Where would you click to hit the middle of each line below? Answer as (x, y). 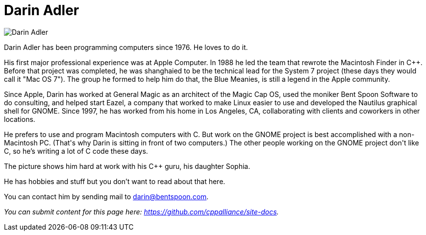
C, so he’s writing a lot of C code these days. (76, 151)
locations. (20, 119)
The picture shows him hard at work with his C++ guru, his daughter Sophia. (127, 166)
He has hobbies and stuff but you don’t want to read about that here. (115, 181)
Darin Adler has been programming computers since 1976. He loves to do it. (126, 47)
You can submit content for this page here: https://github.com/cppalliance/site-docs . (141, 211)
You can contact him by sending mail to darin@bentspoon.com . (106, 196)
